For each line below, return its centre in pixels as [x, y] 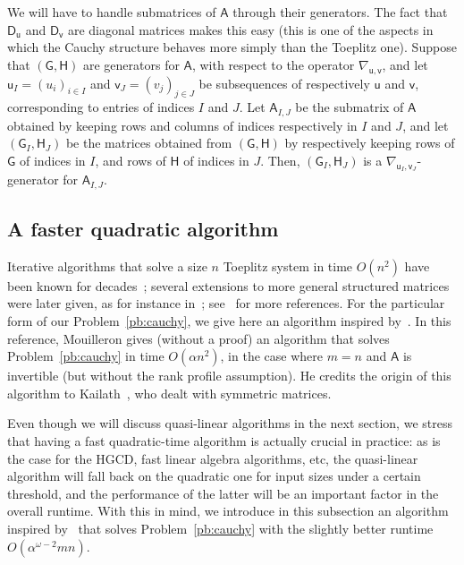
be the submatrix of [350, 107]
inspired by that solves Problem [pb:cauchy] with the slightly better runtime [220, 528]
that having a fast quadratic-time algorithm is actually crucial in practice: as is [224, 441]
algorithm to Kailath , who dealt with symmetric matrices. [169, 393]
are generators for [131, 64]
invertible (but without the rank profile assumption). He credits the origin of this [229, 376]
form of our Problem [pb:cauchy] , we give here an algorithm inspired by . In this [229, 321]
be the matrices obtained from [149, 143]
